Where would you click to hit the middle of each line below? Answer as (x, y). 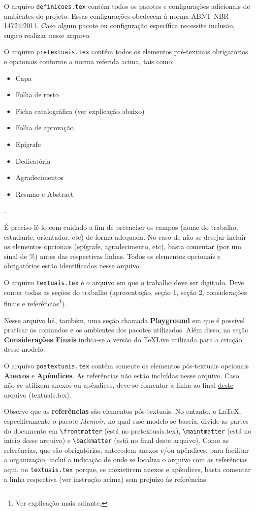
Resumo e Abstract (45, 194)
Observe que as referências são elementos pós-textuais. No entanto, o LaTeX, (123, 411)
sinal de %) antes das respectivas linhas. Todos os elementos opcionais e (112, 256)
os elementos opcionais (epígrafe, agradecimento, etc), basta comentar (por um (123, 246)
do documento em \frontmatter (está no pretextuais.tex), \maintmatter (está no (128, 430)
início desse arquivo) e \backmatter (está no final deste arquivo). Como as (116, 440)
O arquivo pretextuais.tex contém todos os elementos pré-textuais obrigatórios (126, 52)
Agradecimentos (40, 177)
